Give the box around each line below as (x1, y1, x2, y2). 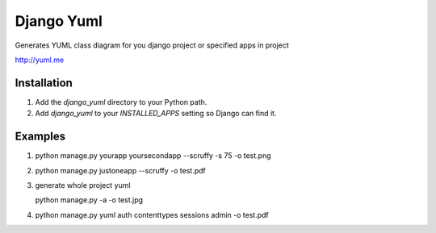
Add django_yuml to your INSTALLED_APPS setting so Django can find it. (35, 109, 277, 119)
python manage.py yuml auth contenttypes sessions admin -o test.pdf (35, 210, 270, 219)
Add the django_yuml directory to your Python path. (35, 97, 208, 106)
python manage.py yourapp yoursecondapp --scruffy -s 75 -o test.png (35, 151, 271, 160)
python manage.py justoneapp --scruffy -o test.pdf (35, 165, 206, 175)
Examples (15, 130, 66, 144)
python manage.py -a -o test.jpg (35, 195, 144, 205)
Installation (15, 76, 73, 89)
